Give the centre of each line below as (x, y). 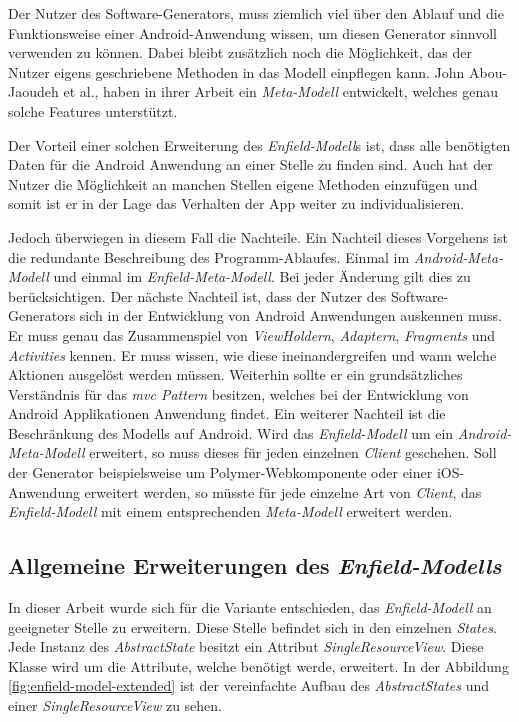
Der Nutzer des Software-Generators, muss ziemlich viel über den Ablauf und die (256, 13)
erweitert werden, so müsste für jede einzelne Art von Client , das (283, 491)
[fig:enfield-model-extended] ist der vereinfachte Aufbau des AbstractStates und (249, 685)
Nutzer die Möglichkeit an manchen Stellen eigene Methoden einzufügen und (243, 183)
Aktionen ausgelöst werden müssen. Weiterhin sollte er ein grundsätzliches (235, 374)
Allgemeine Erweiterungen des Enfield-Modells (255, 565)
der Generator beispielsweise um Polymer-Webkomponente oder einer (220, 472)
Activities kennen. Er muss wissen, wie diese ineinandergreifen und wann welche (252, 354)
